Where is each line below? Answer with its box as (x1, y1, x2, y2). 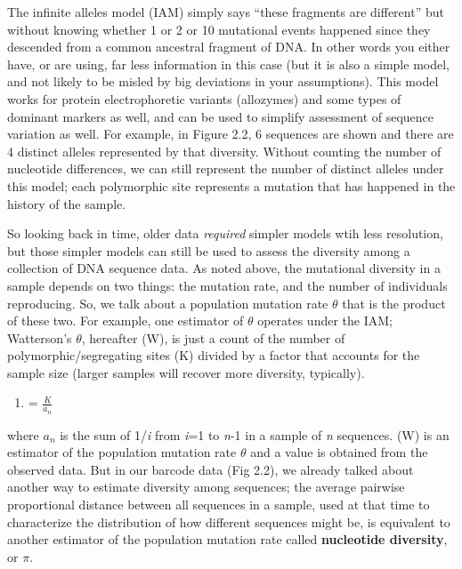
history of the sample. (7, 194, 126, 212)
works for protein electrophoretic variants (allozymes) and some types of (7, 89, 401, 108)
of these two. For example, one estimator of (7, 311, 244, 330)
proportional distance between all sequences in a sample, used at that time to (7, 495, 430, 514)
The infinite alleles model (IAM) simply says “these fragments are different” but (7, 3, 444, 20)
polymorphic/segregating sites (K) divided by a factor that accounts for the (7, 346, 420, 365)
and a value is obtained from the (250, 443, 428, 461)
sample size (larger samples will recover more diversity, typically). (7, 363, 365, 381)
